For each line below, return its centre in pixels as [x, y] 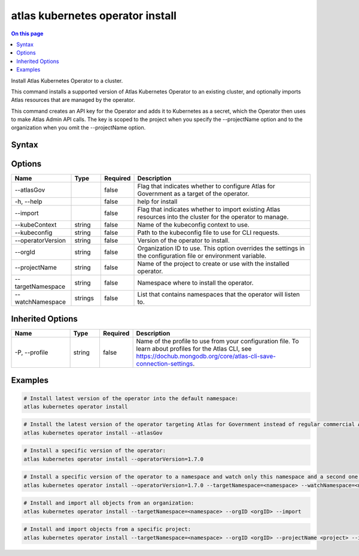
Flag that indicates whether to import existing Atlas [209, 210]
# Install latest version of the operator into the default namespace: [131, 398]
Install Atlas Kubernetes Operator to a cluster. [67, 80]
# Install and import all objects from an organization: [109, 503]
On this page [27, 34]
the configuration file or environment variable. [202, 256]
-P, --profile [31, 352]
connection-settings [165, 364]
